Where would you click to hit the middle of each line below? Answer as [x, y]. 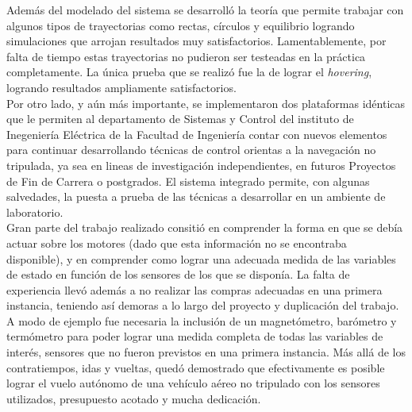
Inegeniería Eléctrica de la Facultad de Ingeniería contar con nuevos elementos [197, 134]
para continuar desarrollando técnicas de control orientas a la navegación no [191, 150]
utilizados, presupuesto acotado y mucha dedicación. [134, 398]
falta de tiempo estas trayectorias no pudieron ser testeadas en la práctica [186, 56]
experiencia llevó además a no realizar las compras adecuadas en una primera [194, 289]
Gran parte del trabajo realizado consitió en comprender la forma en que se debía [205, 227]
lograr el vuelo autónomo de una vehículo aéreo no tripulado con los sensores [193, 383]
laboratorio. [35, 212]
